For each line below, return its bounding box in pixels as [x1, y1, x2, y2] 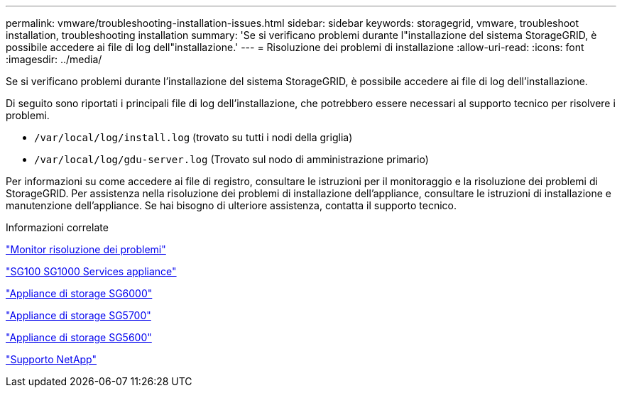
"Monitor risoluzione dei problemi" [6, 243, 166, 255]
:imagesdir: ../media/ [6, 53, 102, 65]
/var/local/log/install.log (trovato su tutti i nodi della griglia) [34, 131, 353, 143]
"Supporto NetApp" [6, 353, 97, 365]
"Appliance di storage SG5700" [6, 309, 151, 321]
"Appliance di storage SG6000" [6, 287, 153, 299]
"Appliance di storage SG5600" [6, 331, 152, 343]
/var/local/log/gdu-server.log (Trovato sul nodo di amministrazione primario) [34, 153, 429, 165]
